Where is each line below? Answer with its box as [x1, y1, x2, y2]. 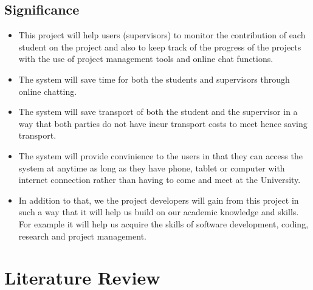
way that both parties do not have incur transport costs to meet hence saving [18, 117, 308, 129]
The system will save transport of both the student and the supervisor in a [18, 105, 298, 118]
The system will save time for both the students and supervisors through [18, 72, 290, 85]
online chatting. [18, 85, 77, 97]
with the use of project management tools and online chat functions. [18, 52, 273, 65]
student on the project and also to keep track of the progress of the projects [18, 40, 301, 53]
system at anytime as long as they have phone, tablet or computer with [18, 161, 285, 174]
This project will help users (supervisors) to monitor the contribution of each [18, 29, 306, 41]
